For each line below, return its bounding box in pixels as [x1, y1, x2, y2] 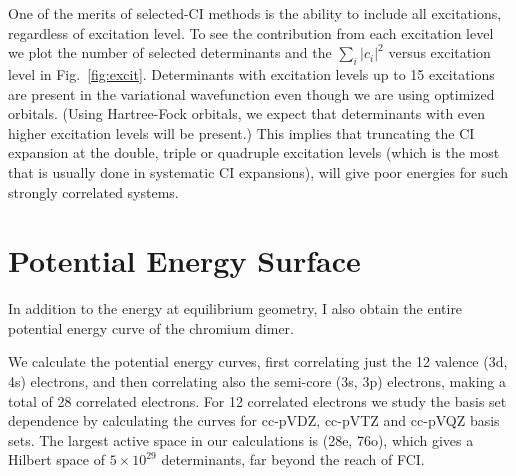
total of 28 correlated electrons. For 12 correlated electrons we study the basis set [8, 390, 507, 411]
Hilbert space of [8, 449, 105, 470]
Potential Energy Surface [8, 240, 361, 281]
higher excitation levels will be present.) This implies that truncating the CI [8, 122, 475, 143]
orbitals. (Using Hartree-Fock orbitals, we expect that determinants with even [8, 103, 486, 124]
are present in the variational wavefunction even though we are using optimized [8, 83, 495, 104]
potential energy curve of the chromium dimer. [8, 317, 294, 338]
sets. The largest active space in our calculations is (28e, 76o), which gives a [8, 429, 474, 450]
